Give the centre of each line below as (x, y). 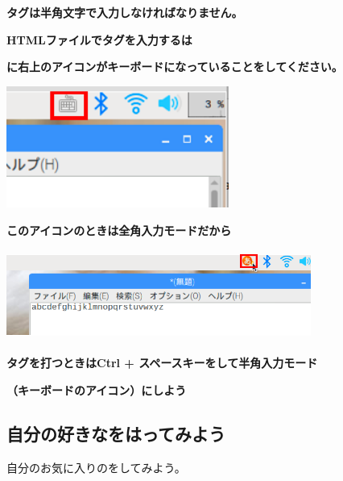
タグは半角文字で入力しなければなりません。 (125, 12)
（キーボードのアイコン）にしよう (97, 389)
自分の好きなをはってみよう (116, 433)
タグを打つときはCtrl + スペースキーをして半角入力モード (162, 363)
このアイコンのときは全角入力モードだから (119, 230)
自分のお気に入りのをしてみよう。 (96, 467)
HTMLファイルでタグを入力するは (99, 39)
